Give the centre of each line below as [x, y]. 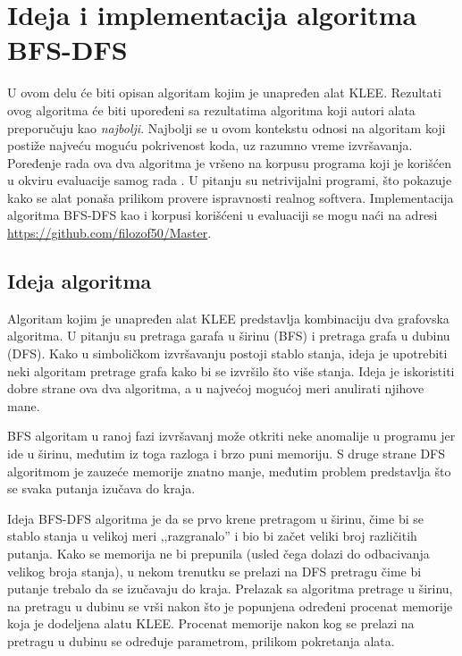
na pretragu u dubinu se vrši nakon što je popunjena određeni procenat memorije [230, 606]
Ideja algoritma [80, 281]
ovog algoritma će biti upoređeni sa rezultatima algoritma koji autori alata [211, 109]
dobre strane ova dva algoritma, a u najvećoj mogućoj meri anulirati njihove [216, 388]
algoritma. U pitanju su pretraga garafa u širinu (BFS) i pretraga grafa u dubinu [229, 336]
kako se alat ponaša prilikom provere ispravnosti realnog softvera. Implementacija [231, 197]
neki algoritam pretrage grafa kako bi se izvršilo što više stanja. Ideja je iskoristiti [231, 370]
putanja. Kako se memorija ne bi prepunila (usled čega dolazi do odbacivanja [218, 553]
